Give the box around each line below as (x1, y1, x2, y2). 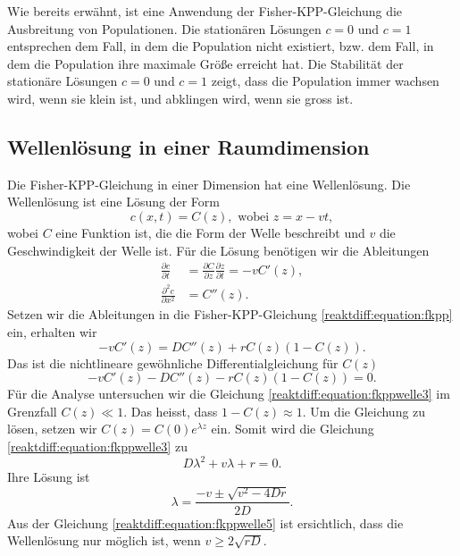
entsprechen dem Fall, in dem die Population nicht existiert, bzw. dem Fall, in (7, 37, 434, 55)
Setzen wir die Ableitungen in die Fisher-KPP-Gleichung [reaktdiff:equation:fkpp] (7, 305, 453, 324)
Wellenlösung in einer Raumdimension (7, 132, 370, 160)
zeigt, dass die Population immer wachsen (211, 72, 439, 90)
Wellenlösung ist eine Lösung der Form (7, 192, 220, 211)
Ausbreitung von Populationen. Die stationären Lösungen (7, 19, 322, 38)
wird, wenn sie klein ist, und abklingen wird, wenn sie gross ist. (7, 88, 354, 107)
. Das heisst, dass (123, 401, 218, 420)
